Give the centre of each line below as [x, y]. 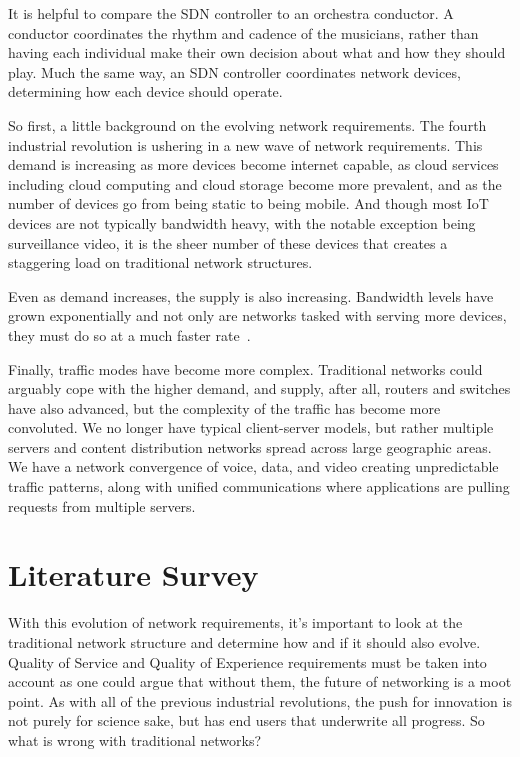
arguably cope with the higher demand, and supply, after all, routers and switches [259, 388]
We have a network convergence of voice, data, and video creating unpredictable [253, 466]
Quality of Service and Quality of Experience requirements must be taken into [247, 661]
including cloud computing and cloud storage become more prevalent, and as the [255, 183]
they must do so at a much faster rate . [129, 334]
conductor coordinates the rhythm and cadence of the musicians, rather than [243, 32]
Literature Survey [133, 574]
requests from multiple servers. [102, 505]
